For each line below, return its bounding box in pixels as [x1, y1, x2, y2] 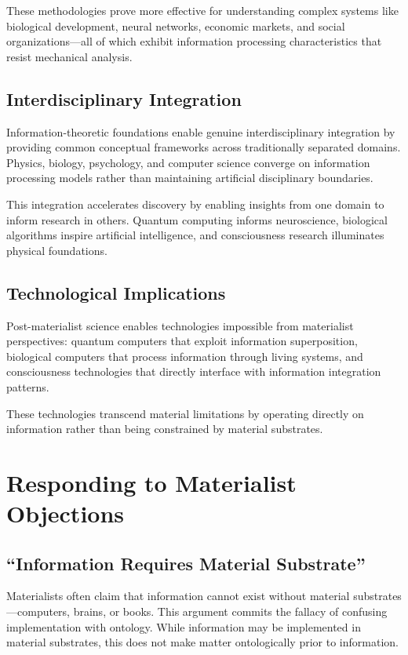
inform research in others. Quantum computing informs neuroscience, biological [6, 211, 388, 227]
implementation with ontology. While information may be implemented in [6, 618, 361, 635]
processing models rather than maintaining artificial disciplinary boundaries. [6, 169, 373, 186]
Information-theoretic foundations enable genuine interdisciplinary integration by [6, 123, 395, 140]
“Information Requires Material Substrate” [6, 551, 366, 575]
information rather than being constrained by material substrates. [6, 420, 323, 437]
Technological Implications [6, 280, 226, 304]
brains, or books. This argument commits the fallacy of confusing [73, 603, 388, 620]
